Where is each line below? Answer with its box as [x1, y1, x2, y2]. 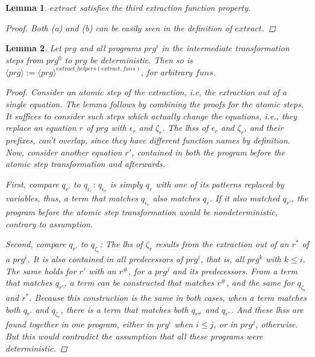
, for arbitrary [140, 65, 193, 78]
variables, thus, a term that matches [5, 191, 139, 204]
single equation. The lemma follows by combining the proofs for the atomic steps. [5, 98, 304, 110]
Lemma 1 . [5, 1, 48, 13]
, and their [244, 121, 284, 134]
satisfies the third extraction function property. [80, 1, 251, 13]
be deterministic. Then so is [90, 53, 193, 66]
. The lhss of [162, 121, 208, 134]
